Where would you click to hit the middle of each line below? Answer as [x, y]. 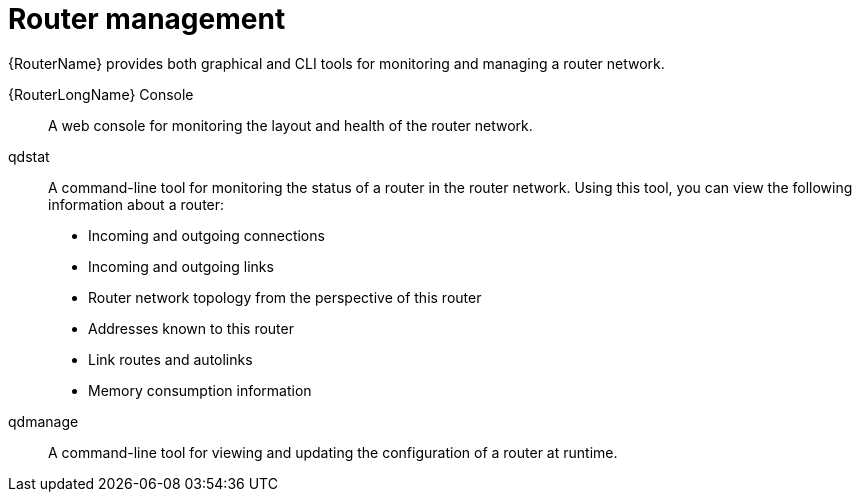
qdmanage [43, 421]
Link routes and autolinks [170, 359]
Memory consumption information [200, 390]
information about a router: [136, 204]
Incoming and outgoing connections [206, 235]
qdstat [29, 156]
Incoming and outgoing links [181, 266]
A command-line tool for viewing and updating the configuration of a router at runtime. [333, 452]
